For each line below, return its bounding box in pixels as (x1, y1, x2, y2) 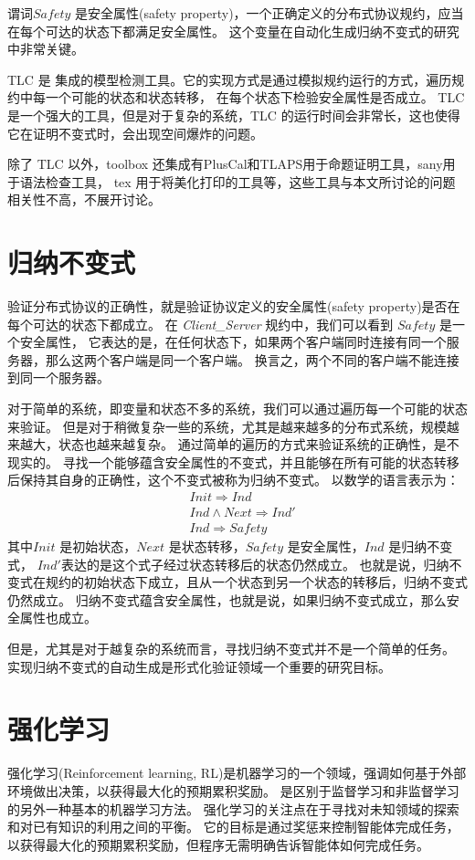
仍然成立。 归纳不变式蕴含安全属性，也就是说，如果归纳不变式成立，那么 (7, 590, 447, 609)
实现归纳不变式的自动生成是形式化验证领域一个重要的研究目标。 (7, 656, 391, 676)
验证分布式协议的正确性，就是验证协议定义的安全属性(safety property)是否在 (7, 297, 460, 316)
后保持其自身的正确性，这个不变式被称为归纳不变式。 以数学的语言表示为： (7, 470, 459, 489)
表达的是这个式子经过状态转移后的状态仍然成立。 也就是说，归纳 (60, 554, 449, 573)
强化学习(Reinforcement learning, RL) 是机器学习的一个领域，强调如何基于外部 (7, 763, 467, 782)
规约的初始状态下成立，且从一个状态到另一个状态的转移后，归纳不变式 (45, 572, 468, 592)
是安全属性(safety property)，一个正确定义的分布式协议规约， (75, 4, 438, 22)
